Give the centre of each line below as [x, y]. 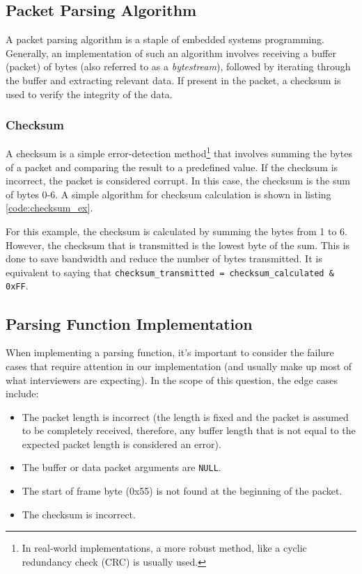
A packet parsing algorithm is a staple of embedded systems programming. [165, 39]
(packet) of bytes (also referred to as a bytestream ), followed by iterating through [178, 66]
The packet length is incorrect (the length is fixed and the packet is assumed [185, 416]
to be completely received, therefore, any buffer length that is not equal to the [189, 430]
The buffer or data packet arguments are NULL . [121, 467]
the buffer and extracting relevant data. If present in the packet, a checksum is [173, 80]
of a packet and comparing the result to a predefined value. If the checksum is [172, 167]
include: [22, 393]
